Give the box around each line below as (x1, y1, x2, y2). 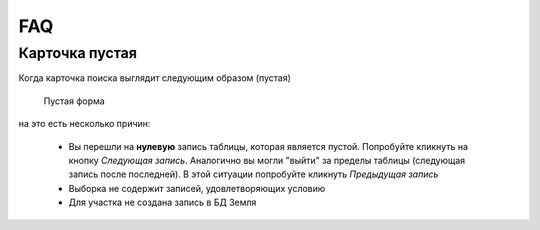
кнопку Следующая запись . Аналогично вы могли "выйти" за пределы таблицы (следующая (68, 154, 466, 166)
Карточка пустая (18, 44, 138, 62)
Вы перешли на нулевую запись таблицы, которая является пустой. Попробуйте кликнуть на (68, 140, 469, 152)
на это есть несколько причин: (18, 118, 151, 130)
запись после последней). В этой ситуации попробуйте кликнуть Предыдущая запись (68, 168, 439, 180)
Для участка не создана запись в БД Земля (68, 196, 257, 209)
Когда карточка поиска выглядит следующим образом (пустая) (18, 72, 292, 84)
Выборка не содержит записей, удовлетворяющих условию (68, 182, 326, 194)
